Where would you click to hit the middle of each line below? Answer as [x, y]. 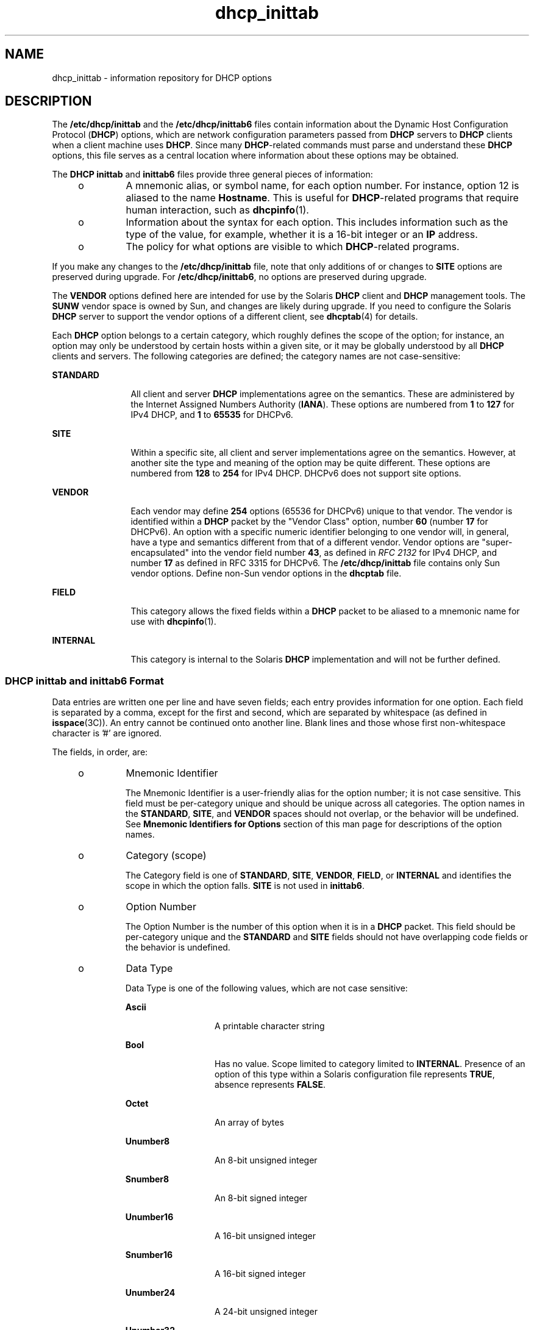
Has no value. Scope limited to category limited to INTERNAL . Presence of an [370, 1064]
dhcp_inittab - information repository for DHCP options [162, 77]
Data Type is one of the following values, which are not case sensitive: [266, 988]
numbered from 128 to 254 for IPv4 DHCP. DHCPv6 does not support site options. [296, 473]
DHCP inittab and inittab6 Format [84, 681]
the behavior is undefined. [178, 947]
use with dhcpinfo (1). [173, 622]
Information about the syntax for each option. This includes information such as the [317, 222]
